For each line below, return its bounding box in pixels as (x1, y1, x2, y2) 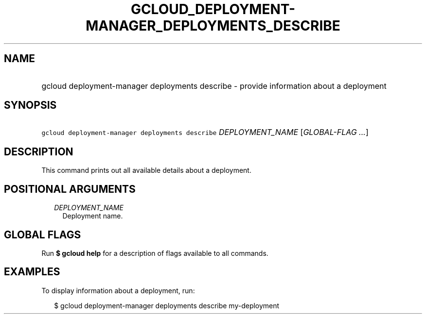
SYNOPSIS (4, 99, 57, 112)
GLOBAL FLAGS (4, 228, 81, 241)
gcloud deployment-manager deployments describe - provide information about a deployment (41, 81, 387, 91)
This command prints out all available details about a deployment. (41, 166, 251, 175)
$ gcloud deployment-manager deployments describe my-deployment (54, 301, 280, 310)
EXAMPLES (4, 266, 60, 278)
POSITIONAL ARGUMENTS (4, 183, 136, 195)
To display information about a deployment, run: (41, 286, 195, 295)
